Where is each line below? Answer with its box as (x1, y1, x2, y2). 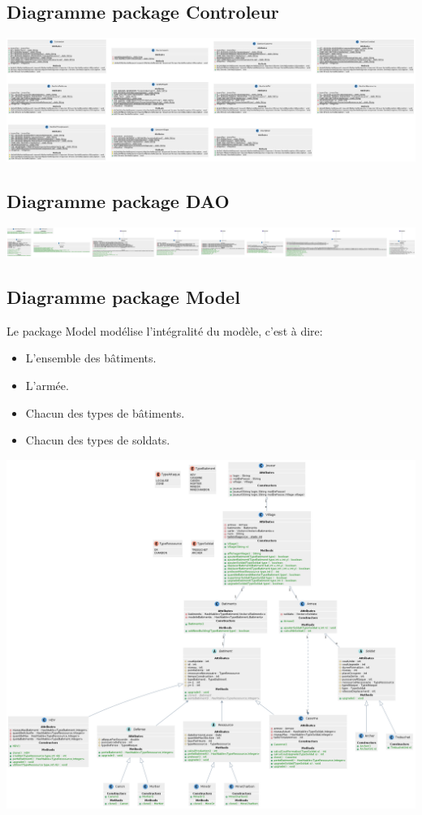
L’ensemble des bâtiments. (25, 349, 157, 366)
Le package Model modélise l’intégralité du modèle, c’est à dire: (6, 322, 323, 339)
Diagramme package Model (6, 284, 240, 309)
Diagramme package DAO (6, 189, 230, 214)
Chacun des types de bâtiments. (25, 404, 185, 421)
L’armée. (25, 376, 69, 393)
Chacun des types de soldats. (25, 431, 170, 449)
